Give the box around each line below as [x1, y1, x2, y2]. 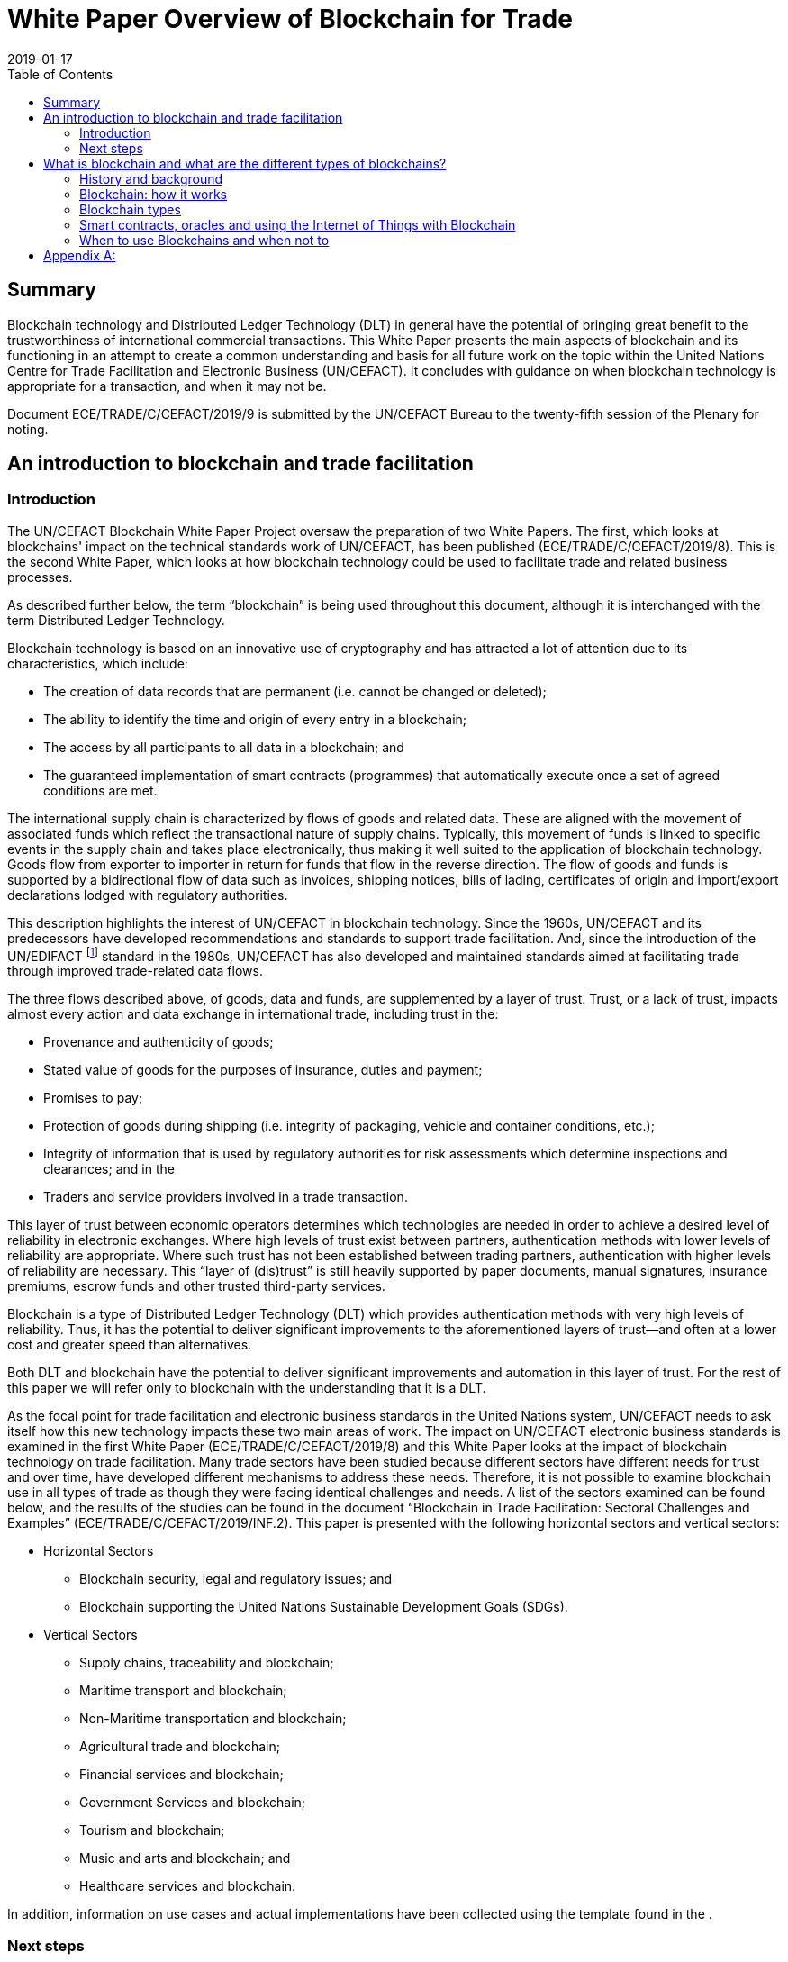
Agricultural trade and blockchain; [79, 1739, 281, 1755]
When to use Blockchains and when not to [79, 232, 330, 248]
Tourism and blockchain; [79, 1822, 225, 1839]
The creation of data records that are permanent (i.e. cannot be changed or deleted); [43, 683, 547, 699]
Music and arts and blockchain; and [79, 1850, 291, 1867]
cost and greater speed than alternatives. [7, 1337, 252, 1353]
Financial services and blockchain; [79, 1767, 284, 1783]
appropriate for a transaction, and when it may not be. [7, 377, 327, 394]
